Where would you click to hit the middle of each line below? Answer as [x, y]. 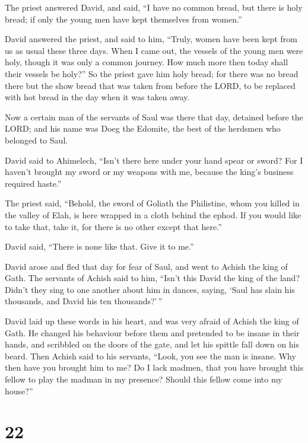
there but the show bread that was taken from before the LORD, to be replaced [150, 85]
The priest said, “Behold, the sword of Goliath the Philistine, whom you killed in [152, 203]
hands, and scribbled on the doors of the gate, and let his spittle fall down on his [152, 344]
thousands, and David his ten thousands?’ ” [84, 301]
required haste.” [33, 183]
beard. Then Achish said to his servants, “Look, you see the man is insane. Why [150, 356]
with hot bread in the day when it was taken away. [97, 97]
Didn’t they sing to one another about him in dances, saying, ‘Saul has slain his [150, 289]
